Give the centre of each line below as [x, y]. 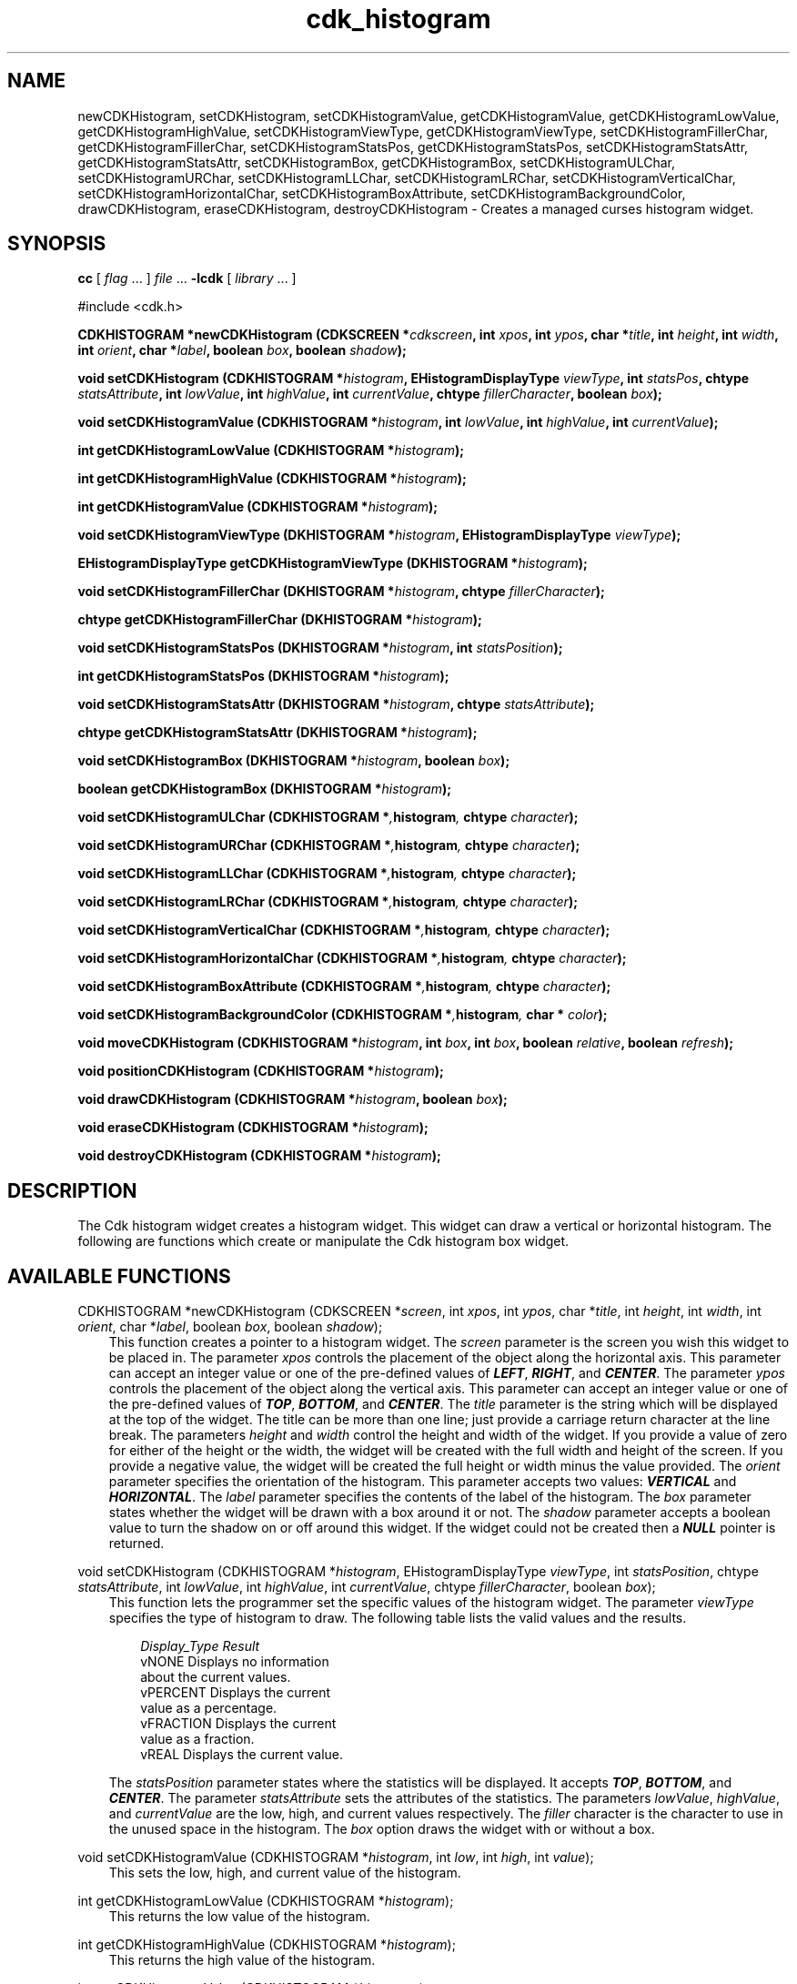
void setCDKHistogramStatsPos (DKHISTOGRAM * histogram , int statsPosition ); [320, 648]
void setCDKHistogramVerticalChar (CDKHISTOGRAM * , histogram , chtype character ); [344, 930]
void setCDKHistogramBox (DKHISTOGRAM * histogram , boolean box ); [294, 761]
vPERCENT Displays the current [236, 1693]
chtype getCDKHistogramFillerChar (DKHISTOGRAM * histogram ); [280, 620]
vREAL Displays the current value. [242, 1755]
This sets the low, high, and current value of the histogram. [285, 1873]
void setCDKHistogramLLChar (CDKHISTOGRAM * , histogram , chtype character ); [327, 874]
